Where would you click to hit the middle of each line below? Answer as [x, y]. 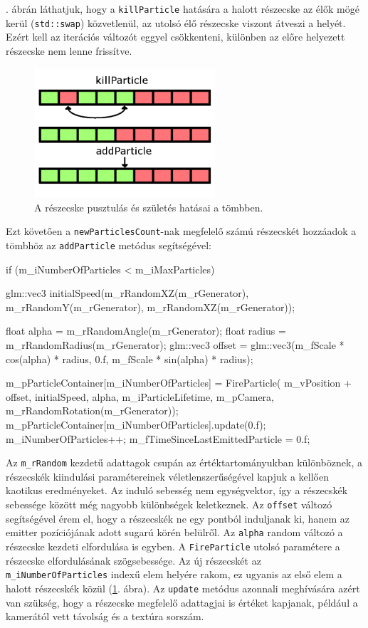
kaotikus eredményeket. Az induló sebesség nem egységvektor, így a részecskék [177, 490]
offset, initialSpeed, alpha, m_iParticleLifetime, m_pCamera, [140, 396]
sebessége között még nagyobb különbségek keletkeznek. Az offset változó [169, 504]
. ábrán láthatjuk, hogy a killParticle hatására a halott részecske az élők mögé [183, 9]
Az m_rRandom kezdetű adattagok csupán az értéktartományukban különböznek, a [184, 462]
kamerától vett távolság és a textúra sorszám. [105, 616]
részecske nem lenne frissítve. [69, 50]
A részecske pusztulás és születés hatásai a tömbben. [149, 207]
